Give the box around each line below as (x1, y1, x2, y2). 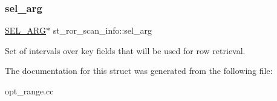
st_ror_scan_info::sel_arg (53, 24, 152, 37)
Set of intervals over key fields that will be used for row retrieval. (5, 44, 246, 57)
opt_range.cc (5, 85, 54, 97)
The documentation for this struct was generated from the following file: (5, 64, 273, 77)
